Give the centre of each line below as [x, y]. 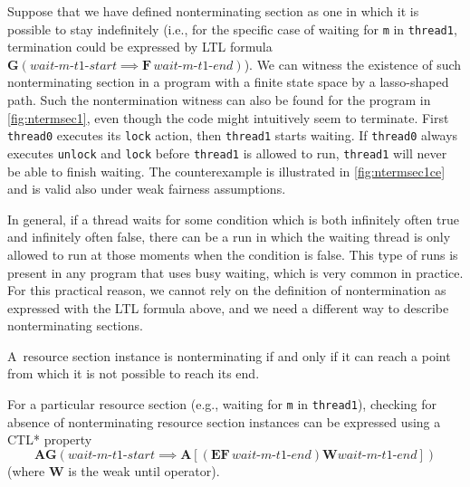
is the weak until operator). [144, 470]
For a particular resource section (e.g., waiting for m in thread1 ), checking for [222, 404]
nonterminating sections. [75, 325]
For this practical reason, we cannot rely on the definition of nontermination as [227, 290]
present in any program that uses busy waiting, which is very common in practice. [235, 272]
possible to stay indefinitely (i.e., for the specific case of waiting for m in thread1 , [232, 29]
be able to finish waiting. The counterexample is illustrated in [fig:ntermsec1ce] [226, 171]
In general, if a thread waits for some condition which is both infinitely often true [233, 219]
